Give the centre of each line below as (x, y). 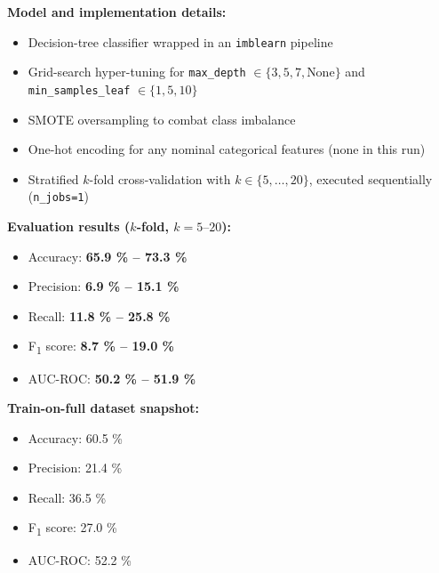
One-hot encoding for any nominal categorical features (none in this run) (227, 149)
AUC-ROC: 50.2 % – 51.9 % (112, 378)
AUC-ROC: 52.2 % (80, 559)
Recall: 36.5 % (67, 497)
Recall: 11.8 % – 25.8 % (99, 315)
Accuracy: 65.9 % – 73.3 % (108, 256)
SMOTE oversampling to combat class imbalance (162, 119)
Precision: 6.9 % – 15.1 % (104, 286)
